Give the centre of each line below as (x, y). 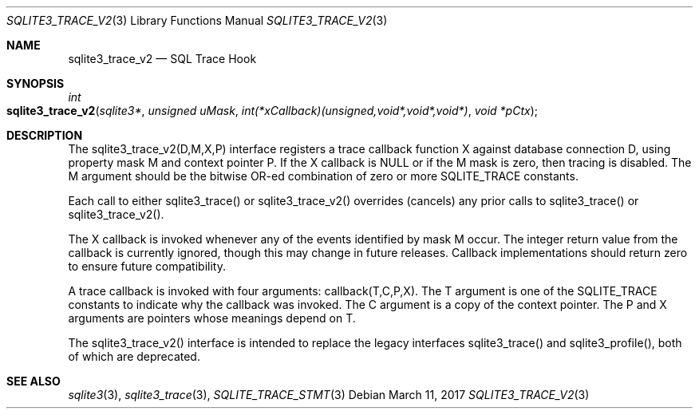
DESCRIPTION (45, 135)
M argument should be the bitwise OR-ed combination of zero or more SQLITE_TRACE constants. (323, 176)
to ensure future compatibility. (147, 266)
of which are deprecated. (134, 356)
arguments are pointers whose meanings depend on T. (212, 318)
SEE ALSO (34, 381)
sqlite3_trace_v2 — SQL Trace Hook (162, 59)
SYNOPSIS (36, 83)
